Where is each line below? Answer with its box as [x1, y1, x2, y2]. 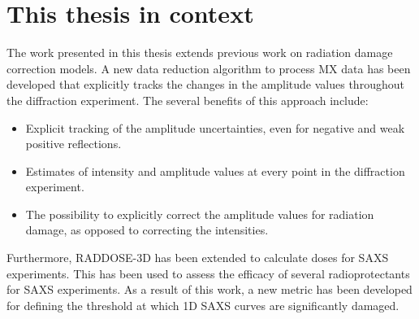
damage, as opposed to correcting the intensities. [25, 221, 269, 238]
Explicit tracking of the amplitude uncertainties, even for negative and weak [25, 119, 405, 136]
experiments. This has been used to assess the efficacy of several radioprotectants [6, 264, 410, 282]
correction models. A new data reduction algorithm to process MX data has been [6, 59, 411, 76]
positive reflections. [25, 135, 122, 152]
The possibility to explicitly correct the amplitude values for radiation [25, 205, 374, 222]
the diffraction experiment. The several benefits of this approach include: [6, 91, 369, 108]
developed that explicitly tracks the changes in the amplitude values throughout [6, 76, 404, 93]
